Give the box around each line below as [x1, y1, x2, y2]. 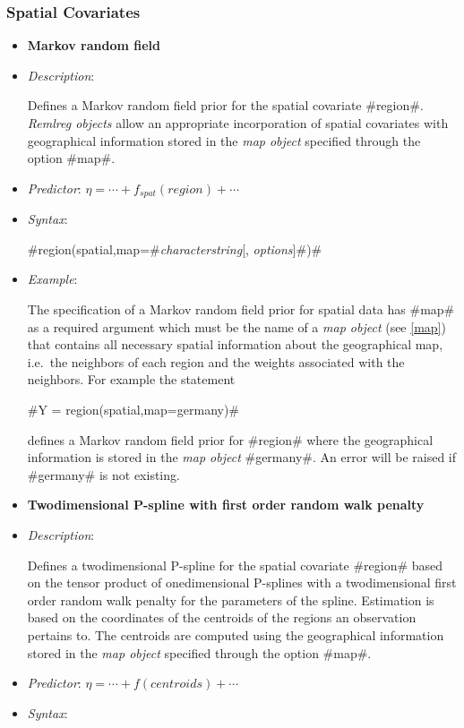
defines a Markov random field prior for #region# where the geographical [27, 430, 434, 449]
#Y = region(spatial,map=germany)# [27, 399, 240, 418]
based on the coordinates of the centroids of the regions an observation [27, 608, 417, 627]
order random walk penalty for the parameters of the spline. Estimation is [27, 590, 434, 609]
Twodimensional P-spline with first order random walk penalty [27, 495, 425, 514]
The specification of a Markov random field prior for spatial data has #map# [27, 300, 455, 319]
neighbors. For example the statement [27, 370, 236, 389]
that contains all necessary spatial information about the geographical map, [27, 335, 443, 354]
